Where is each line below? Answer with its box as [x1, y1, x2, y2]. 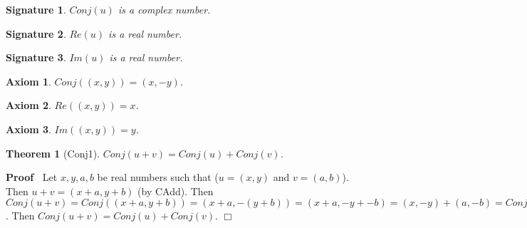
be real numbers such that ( [97, 170, 219, 185]
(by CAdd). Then [137, 183, 214, 198]
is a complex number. [118, 2, 211, 16]
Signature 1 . [6, 2, 66, 16]
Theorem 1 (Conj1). [6, 145, 100, 160]
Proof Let [6, 170, 58, 185]
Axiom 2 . [6, 98, 51, 113]
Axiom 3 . [6, 121, 51, 136]
